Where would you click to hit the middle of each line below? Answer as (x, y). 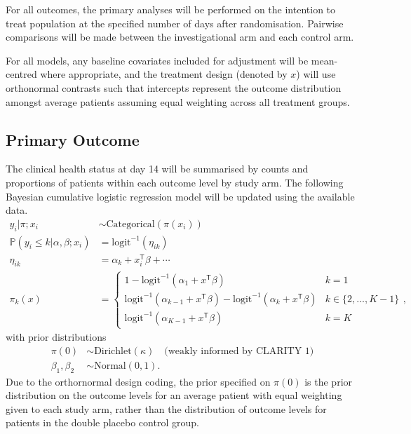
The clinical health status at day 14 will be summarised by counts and (157, 169)
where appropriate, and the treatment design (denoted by (164, 74)
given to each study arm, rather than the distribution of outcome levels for (166, 408)
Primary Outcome (73, 139)
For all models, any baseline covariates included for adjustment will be (157, 60)
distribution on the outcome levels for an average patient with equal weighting (174, 395)
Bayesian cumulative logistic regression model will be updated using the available (180, 196)
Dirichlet (113, 351)
